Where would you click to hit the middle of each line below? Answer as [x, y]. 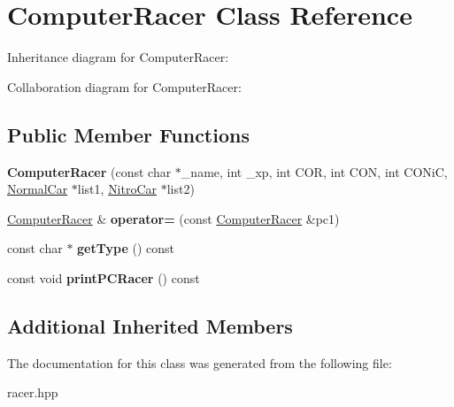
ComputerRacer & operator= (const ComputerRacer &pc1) [173, 218]
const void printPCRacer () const [104, 277]
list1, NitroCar [117, 189]
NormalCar [38, 189]
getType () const [126, 248]
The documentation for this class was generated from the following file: [200, 362]
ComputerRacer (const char [89, 171]
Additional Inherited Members [150, 325]
